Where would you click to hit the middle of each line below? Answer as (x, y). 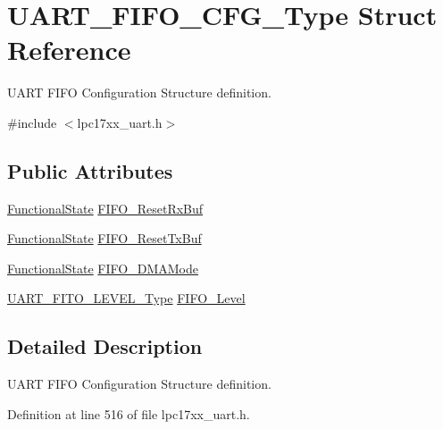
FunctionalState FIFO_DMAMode (103, 268)
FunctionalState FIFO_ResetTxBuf (104, 238)
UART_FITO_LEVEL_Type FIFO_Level (126, 298)
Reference (69, 50)
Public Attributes (90, 170)
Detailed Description (105, 346)
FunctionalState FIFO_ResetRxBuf (105, 208)
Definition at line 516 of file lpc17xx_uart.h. (129, 413)
